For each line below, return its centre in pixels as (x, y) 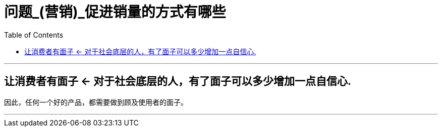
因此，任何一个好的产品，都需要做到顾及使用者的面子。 (96, 102)
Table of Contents (34, 35)
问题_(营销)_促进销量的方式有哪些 (115, 12)
